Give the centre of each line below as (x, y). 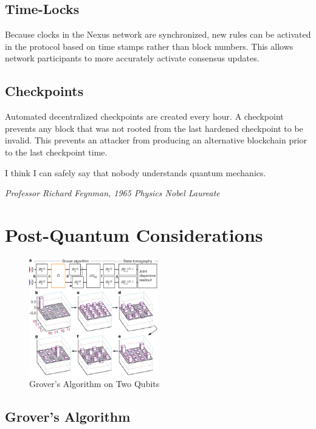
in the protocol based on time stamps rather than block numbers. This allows (149, 46)
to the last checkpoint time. (56, 152)
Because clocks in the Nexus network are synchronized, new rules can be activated (158, 34)
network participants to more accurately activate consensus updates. (132, 58)
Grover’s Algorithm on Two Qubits (94, 384)
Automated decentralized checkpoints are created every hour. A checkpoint (144, 116)
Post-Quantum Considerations (134, 234)
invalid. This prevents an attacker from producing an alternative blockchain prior (156, 140)
